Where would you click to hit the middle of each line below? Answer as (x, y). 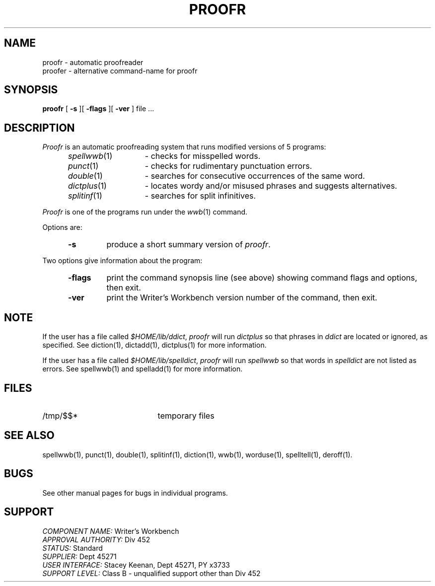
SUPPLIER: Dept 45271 (79, 556)
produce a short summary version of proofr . (188, 245)
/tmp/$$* (60, 415)
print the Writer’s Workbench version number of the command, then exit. (242, 298)
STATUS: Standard (72, 548)
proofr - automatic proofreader (93, 62)
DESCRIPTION (39, 128)
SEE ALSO (29, 436)
